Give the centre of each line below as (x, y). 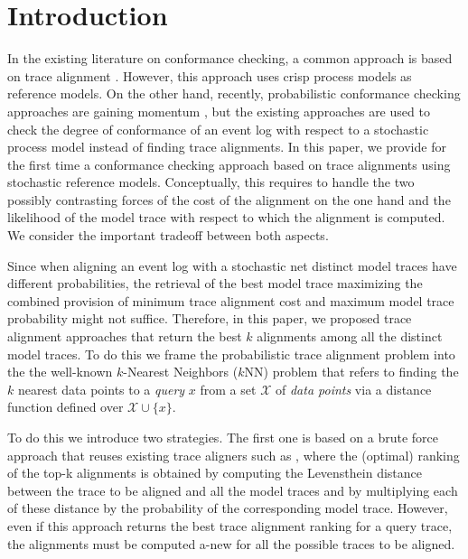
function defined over (66, 407)
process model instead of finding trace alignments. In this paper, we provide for (227, 147)
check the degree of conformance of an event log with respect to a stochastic (218, 129)
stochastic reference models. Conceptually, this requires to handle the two (211, 182)
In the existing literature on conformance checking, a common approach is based (230, 58)
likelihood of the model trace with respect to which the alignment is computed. (226, 217)
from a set (228, 389)
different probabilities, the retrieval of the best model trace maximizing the (215, 283)
